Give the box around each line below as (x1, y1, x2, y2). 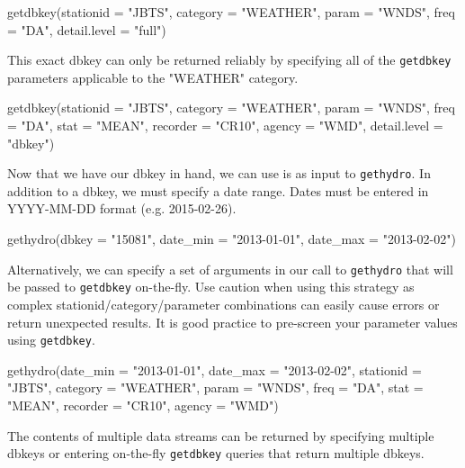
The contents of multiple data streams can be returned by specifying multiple (7, 426, 434, 445)
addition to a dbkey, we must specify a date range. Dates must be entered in (7, 181, 429, 200)
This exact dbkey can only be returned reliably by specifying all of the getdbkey (7, 50, 452, 69)
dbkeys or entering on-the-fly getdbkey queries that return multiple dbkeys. (7, 444, 425, 463)
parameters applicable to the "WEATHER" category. (7, 67, 299, 86)
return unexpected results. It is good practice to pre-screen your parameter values (7, 312, 458, 331)
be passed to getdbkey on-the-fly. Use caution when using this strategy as (7, 277, 415, 296)
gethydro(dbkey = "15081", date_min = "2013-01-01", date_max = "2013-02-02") (7, 229, 456, 248)
